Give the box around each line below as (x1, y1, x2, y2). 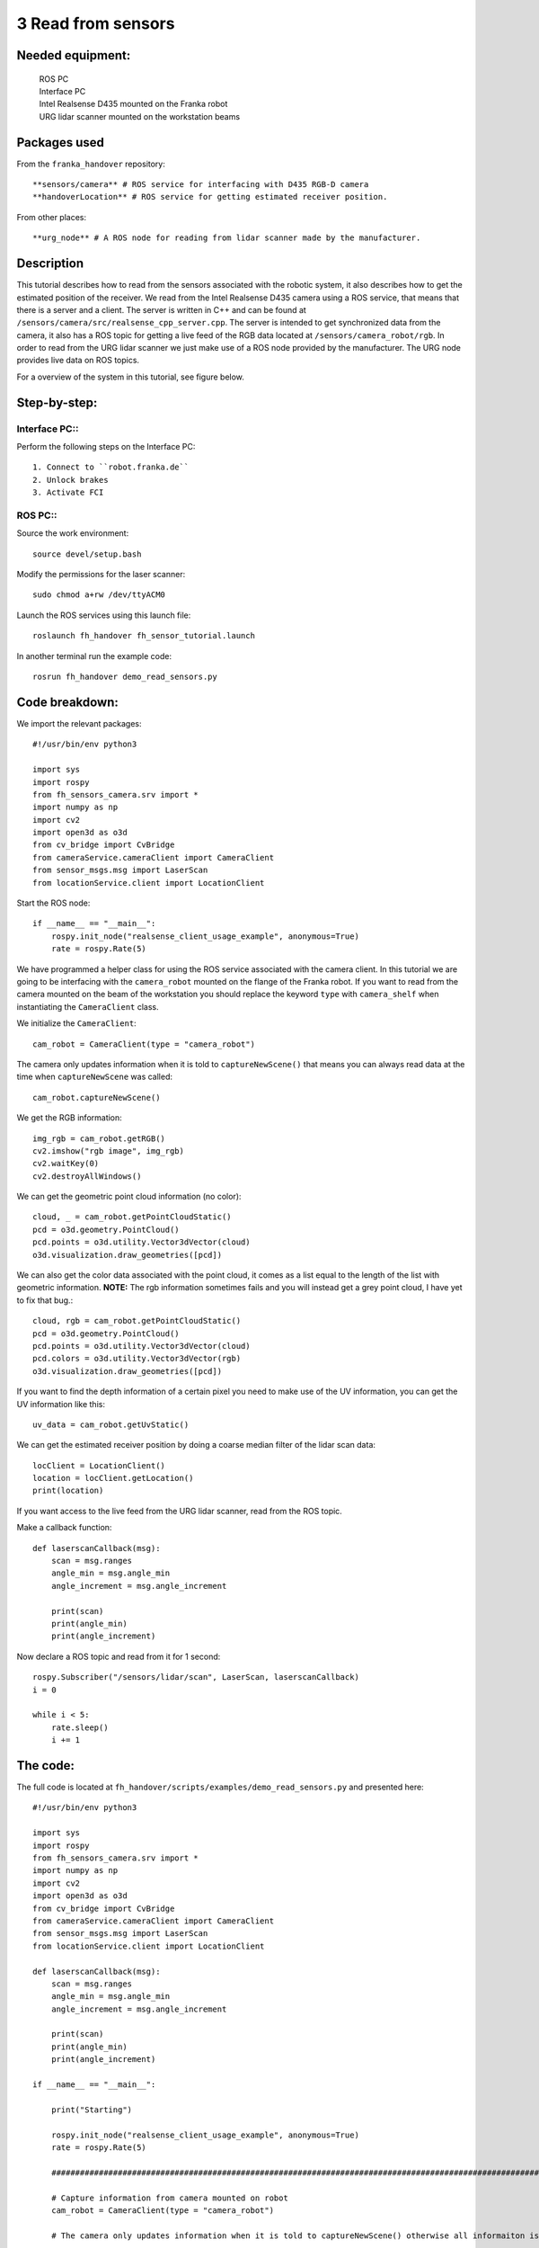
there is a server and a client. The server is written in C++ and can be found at (16, 304, 307, 315)
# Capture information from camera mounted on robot (50, 2192, 289, 2203)
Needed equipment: (16, 48, 131, 63)
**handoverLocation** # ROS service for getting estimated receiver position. (32, 192, 388, 202)
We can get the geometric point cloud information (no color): (16, 1191, 242, 1202)
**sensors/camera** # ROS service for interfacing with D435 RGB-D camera (32, 180, 369, 190)
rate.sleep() (50, 1722, 109, 1733)
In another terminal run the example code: (16, 650, 172, 661)
